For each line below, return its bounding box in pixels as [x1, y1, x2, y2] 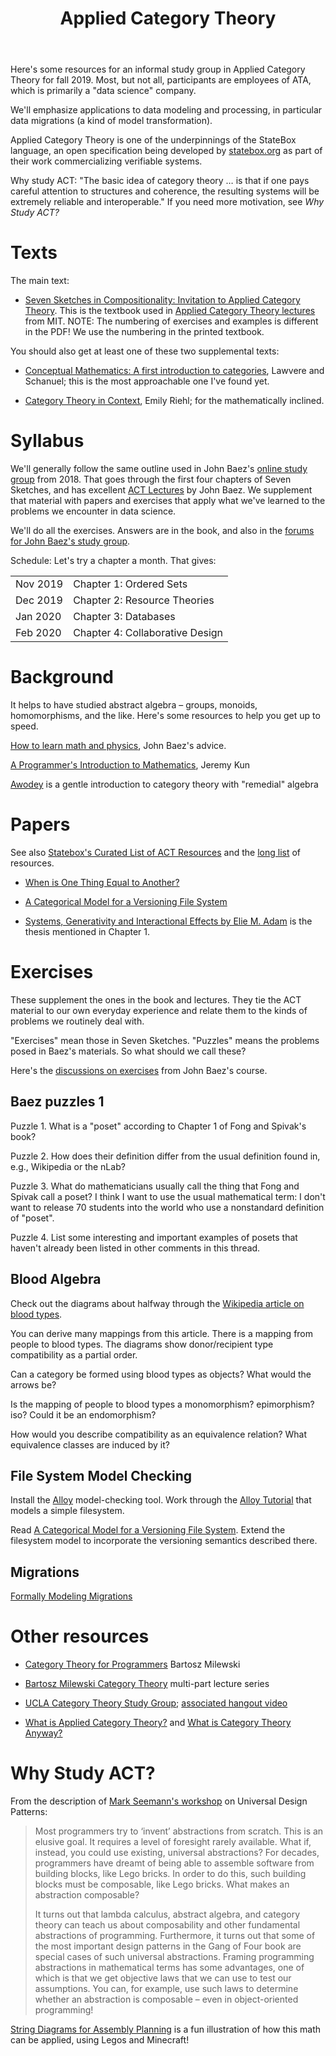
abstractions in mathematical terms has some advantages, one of [34, 1962, 305, 1973]
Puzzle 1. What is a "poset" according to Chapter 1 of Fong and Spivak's [10, 1120, 307, 1132]
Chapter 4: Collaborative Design [73, 626, 224, 640]
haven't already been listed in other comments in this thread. [10, 1242, 261, 1254]
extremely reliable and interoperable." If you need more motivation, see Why [10, 196, 325, 208]
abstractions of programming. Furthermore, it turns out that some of [34, 1930, 316, 1941]
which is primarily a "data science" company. [10, 85, 197, 97]
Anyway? [24, 1727, 63, 1739]
